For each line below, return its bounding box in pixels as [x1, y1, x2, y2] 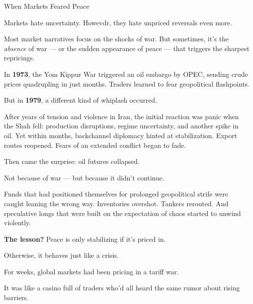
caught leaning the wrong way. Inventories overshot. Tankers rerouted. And [4, 198, 229, 208]
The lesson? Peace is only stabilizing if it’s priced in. [4, 233, 166, 244]
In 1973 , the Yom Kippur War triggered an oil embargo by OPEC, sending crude [4, 69, 248, 79]
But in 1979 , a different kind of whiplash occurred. [4, 95, 157, 105]
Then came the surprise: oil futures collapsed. [4, 156, 140, 166]
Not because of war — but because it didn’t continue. [4, 172, 164, 182]
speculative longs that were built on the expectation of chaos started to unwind [4, 208, 241, 218]
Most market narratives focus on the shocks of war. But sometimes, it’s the [4, 34, 229, 44]
